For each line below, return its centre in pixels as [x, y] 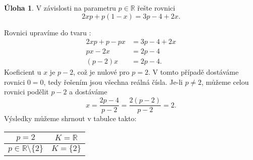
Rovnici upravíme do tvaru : [48, 32]
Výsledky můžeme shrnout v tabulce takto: [70, 118]
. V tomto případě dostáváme [194, 72]
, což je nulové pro [101, 72]
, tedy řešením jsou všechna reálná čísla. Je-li [113, 82]
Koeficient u [23, 72]
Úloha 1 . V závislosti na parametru [60, 8]
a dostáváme [88, 92]
